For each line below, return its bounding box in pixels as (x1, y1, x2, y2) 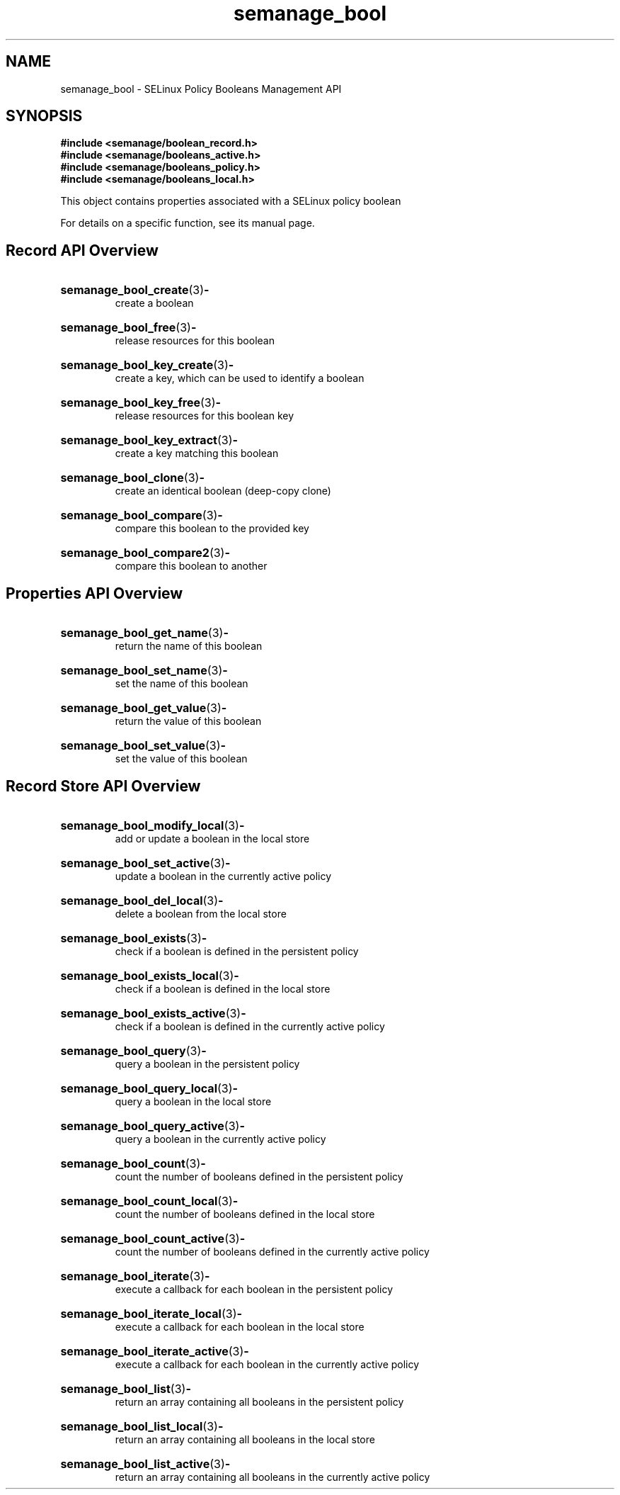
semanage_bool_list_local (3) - (60, 1418, 224, 1433)
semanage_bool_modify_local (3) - (60, 818, 245, 833)
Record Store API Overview (6, 777, 201, 795)
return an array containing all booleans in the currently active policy (115, 1470, 430, 1483)
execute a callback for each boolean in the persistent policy (115, 1282, 394, 1295)
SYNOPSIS (6, 107, 83, 125)
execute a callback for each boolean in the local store (115, 1320, 364, 1333)
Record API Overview (6, 241, 159, 259)
